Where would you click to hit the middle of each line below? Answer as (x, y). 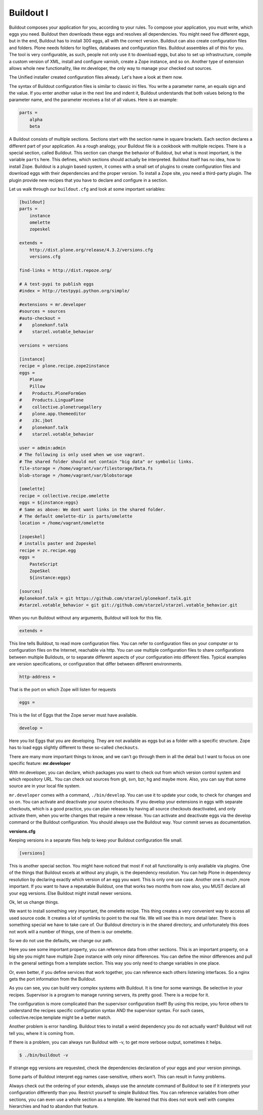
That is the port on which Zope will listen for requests (63, 690)
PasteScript (44, 564)
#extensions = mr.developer (53, 304)
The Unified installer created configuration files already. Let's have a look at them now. (96, 77)
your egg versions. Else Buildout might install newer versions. (71, 893)
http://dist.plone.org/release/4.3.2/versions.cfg (91, 250)
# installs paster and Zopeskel (58, 544)
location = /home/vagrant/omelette (62, 523)
